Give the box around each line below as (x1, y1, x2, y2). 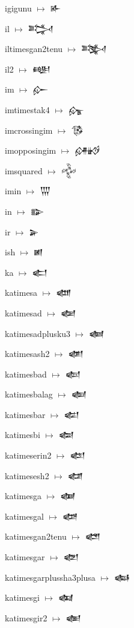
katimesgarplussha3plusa (5, 571, 96, 583)
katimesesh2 (5, 469, 49, 482)
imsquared (5, 164, 43, 177)
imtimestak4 (5, 103, 50, 116)
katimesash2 (5, 347, 50, 360)
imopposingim (5, 144, 56, 157)
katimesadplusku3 (5, 327, 71, 339)
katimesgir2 (5, 611, 47, 624)
